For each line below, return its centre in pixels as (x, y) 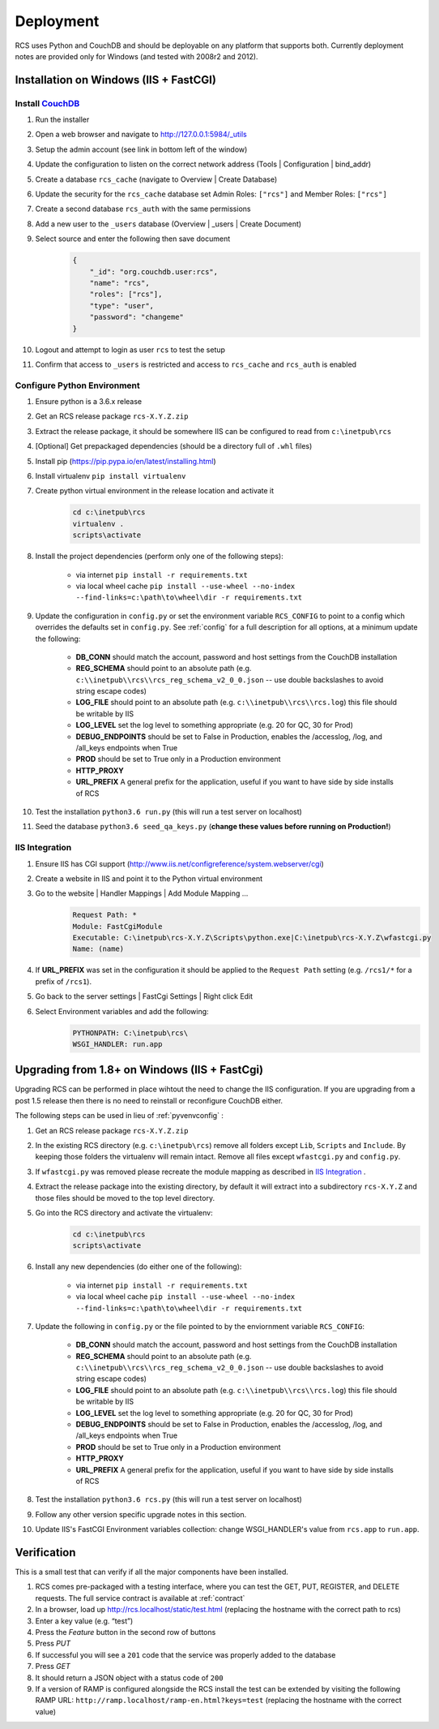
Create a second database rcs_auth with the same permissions (143, 209)
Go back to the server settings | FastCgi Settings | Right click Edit (144, 996)
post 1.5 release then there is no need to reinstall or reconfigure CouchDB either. (149, 1100)
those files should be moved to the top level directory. (125, 1198)
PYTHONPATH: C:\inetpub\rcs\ (130, 1033)
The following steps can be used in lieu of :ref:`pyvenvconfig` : (119, 1116)
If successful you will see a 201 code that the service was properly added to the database (185, 1654)
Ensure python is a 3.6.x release (88, 402)
